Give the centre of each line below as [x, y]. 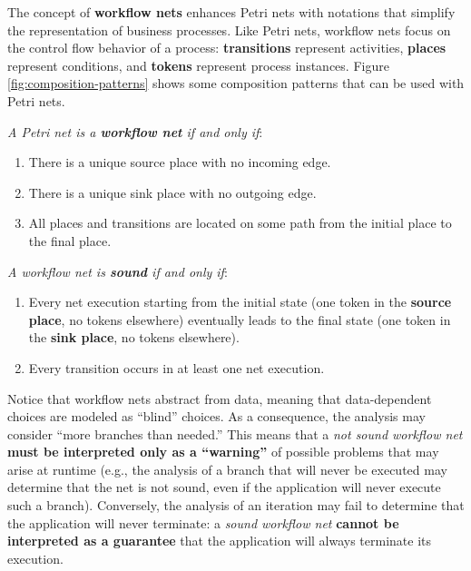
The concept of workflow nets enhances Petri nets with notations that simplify [231, 12]
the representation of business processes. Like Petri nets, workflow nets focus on [229, 30]
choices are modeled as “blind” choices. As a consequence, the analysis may [216, 416]
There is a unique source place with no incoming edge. [180, 162]
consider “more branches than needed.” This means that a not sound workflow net [235, 433]
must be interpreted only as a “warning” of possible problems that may [223, 452]
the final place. [70, 240]
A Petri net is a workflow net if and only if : [135, 131]
